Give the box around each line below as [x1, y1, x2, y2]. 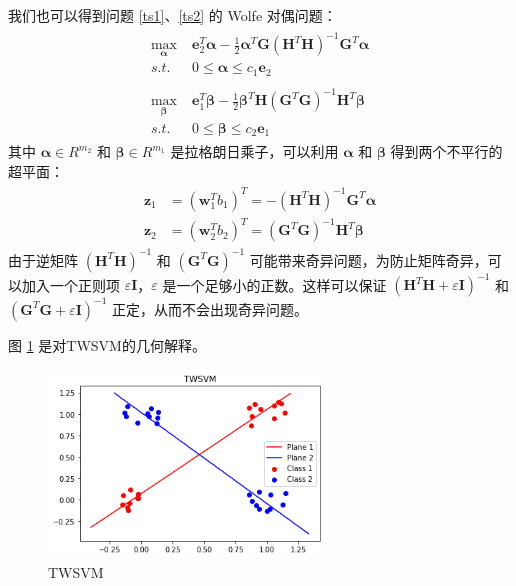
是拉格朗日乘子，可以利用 [170, 141, 339, 162]
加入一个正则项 [21, 274, 120, 295]
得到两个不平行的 [390, 141, 503, 162]
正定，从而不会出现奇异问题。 [112, 298, 309, 319]
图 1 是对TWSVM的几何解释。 [8, 334, 206, 355]
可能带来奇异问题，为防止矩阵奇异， [249, 249, 488, 270]
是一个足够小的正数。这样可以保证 [162, 274, 387, 295]
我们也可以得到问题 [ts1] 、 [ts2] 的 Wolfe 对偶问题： [8, 5, 337, 25]
